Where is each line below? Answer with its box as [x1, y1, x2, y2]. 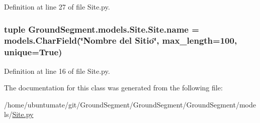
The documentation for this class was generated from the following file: [4, 82, 223, 93]
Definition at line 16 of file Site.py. [4, 65, 110, 76]
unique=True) [4, 46, 62, 58]
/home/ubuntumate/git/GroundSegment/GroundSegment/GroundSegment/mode [4, 99, 256, 109]
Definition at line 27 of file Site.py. [4, 2, 110, 12]
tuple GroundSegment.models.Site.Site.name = [4, 23, 199, 35]
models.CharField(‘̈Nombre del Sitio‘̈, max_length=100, [4, 34, 237, 47]
